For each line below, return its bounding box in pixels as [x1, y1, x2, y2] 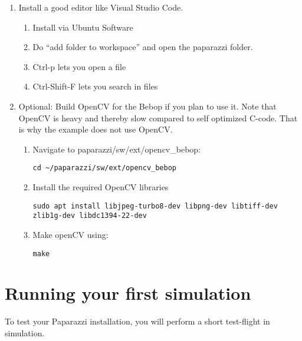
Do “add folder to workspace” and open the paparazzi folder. [32, 41, 253, 53]
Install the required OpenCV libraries [32, 181, 169, 193]
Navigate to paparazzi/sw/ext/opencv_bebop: [32, 143, 201, 155]
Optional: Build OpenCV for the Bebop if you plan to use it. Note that [18, 100, 277, 112]
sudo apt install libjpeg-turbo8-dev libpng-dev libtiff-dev [32, 201, 278, 210]
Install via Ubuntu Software [32, 21, 133, 33]
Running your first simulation [5, 281, 251, 305]
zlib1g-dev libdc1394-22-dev [32, 211, 147, 220]
